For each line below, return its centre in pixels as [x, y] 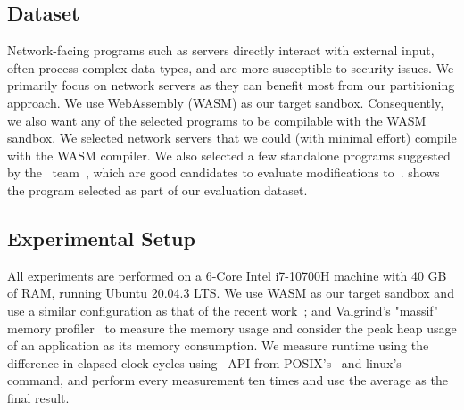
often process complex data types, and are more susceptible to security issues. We [231, 67]
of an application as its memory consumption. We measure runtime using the [218, 345]
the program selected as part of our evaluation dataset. [157, 189]
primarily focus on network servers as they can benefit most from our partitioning [231, 85]
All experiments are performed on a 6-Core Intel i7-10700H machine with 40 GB [227, 275]
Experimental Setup [101, 238]
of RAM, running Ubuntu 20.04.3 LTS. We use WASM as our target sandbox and [231, 293]
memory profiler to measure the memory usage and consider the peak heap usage [232, 328]
